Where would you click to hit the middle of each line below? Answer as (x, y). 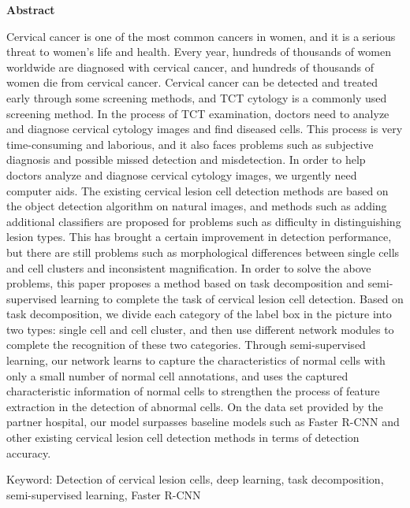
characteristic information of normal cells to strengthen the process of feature (193, 391)
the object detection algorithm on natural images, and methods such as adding (197, 206)
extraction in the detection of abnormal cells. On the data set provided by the (195, 406)
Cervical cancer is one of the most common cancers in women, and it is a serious (201, 36)
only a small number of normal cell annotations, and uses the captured (177, 375)
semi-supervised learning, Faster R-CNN (104, 494)
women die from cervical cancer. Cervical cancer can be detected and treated (192, 82)
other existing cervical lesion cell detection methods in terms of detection (183, 438)
